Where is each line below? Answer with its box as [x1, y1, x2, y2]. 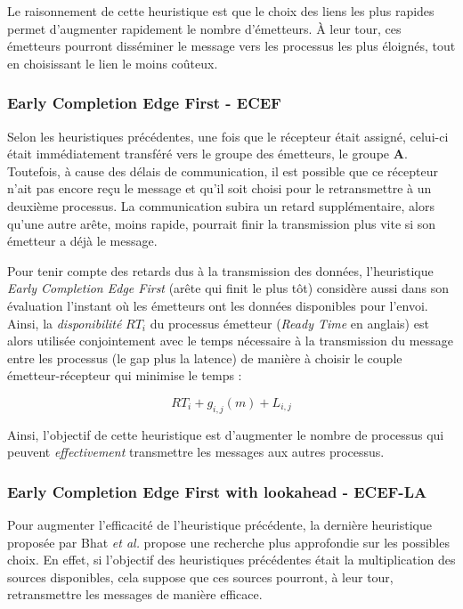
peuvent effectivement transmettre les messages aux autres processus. [7, 443, 385, 461]
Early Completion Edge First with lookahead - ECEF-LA [7, 480, 427, 502]
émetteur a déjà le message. [7, 231, 158, 250]
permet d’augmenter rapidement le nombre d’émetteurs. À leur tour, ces [7, 19, 402, 37]
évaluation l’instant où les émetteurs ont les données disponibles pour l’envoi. [7, 296, 428, 314]
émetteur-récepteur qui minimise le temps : [7, 366, 242, 385]
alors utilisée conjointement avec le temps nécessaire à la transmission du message [7, 331, 453, 350]
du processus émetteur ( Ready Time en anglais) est [150, 313, 429, 332]
